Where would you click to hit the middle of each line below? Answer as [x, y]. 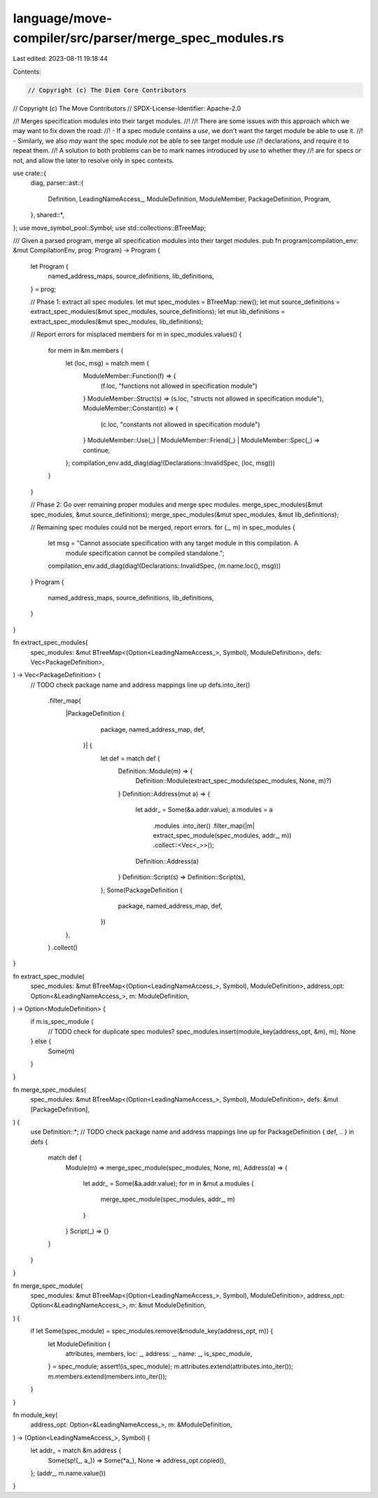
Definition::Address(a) [167, 861]
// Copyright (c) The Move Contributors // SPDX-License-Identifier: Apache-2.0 [127, 108]
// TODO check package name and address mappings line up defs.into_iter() [140, 685]
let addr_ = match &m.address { [76, 1450]
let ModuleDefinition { [79, 1344]
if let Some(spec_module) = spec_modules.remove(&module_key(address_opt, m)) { [152, 1331]
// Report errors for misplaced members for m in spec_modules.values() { [136, 334]
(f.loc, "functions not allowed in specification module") [179, 386]
